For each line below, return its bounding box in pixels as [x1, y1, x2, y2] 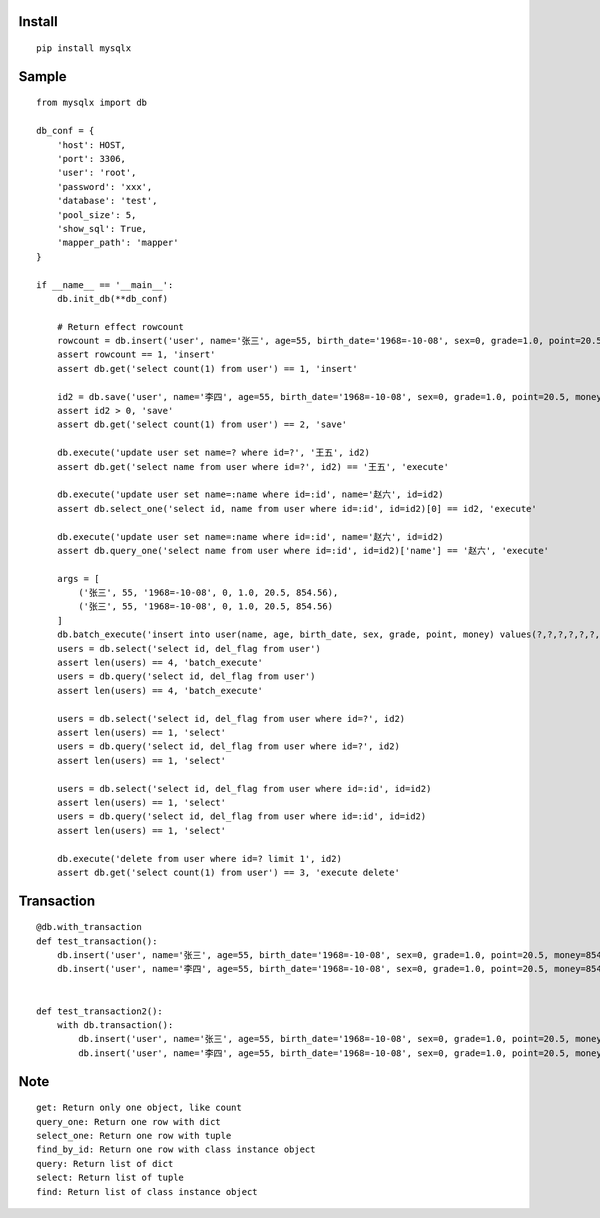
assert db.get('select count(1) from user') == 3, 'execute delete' [56, 866, 400, 878]
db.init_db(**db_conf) [56, 293, 169, 304]
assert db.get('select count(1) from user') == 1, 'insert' [56, 363, 359, 374]
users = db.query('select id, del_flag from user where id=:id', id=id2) [56, 811, 427, 822]
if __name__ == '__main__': [36, 279, 174, 290]
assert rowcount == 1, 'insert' [56, 349, 216, 360]
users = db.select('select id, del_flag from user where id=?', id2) [56, 713, 406, 724]
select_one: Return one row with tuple [36, 1130, 232, 1142]
